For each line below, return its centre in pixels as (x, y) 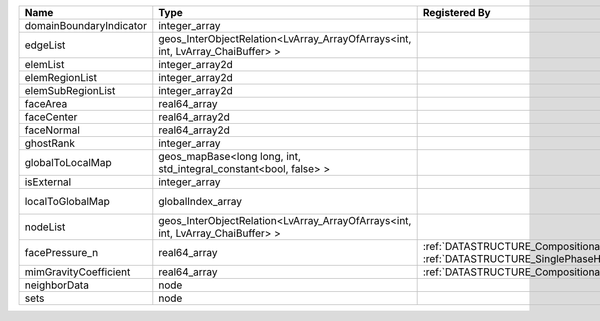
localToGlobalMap (67, 201)
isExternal (48, 182)
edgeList (45, 45)
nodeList (45, 227)
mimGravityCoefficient (77, 272)
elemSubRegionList (70, 90)
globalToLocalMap (68, 162)
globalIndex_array (200, 201)
